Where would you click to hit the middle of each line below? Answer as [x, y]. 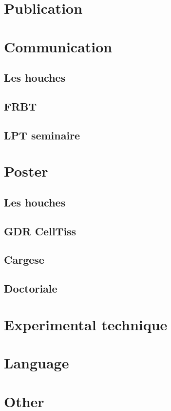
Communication [58, 46]
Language [37, 363]
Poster [26, 171]
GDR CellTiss [40, 231]
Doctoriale [31, 288]
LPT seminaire [42, 135]
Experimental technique [86, 324]
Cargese [24, 260]
